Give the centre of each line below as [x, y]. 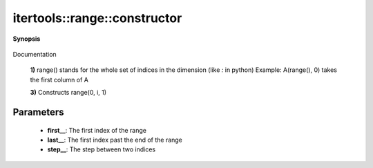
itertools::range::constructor [97, 18]
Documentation [35, 54]
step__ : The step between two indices [101, 149]
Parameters [38, 112]
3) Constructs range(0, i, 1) [68, 93]
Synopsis [27, 39]
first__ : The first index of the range [97, 130]
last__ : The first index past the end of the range [115, 140]
